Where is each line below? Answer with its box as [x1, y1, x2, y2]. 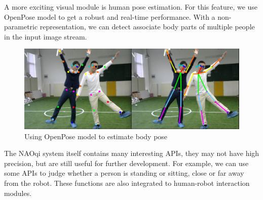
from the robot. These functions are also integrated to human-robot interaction [4, 177, 250, 188]
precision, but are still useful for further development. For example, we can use [4, 157, 249, 168]
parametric [4, 21, 38, 32]
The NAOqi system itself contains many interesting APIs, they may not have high [4, 148, 259, 158]
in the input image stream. [4, 31, 87, 42]
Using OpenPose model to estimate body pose [24, 131, 168, 141]
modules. [4, 187, 32, 198]
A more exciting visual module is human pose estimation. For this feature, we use [4, 2, 258, 12]
